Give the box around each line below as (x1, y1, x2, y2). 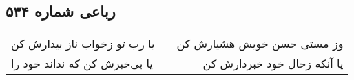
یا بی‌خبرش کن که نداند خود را (11, 55, 153, 72)
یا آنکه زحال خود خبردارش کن (202, 55, 344, 72)
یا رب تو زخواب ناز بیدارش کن (11, 36, 155, 52)
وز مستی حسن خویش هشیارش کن (176, 36, 344, 52)
